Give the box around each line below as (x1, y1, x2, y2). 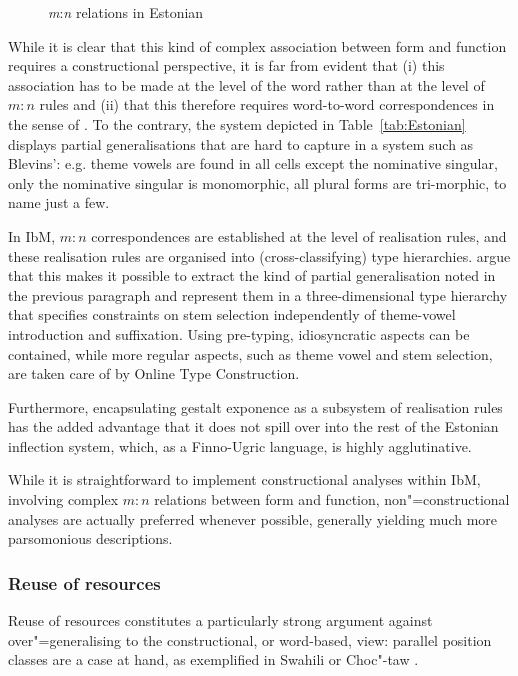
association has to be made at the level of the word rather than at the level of (8, 74, 485, 95)
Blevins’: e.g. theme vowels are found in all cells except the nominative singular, (8, 153, 498, 174)
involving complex (8, 489, 119, 510)
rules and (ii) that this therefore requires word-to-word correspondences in (39, 94, 495, 115)
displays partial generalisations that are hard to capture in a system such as (8, 133, 474, 154)
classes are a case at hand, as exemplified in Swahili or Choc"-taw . (8, 649, 419, 670)
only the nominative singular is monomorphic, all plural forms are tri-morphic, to (8, 172, 507, 193)
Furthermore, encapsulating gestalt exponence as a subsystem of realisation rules (8, 396, 503, 417)
